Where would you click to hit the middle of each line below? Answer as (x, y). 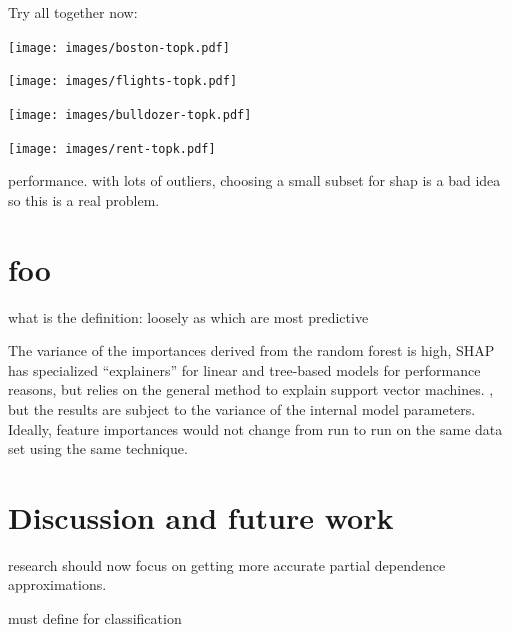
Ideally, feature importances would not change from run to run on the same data (255, 428)
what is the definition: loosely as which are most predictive (188, 316)
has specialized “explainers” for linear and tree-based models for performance (244, 369)
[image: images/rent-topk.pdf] (112, 148)
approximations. (57, 584)
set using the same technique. (98, 448)
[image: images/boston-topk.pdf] (119, 47)
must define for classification (95, 618)
